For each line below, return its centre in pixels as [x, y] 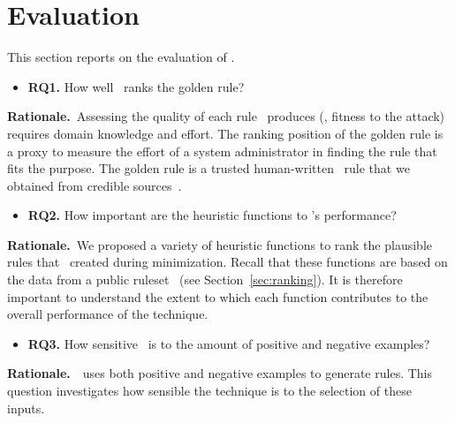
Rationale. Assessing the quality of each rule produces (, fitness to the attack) [226, 116]
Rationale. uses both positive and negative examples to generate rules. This [220, 373]
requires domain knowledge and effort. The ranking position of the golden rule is [225, 133]
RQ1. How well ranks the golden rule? [136, 86]
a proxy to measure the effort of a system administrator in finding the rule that [222, 151]
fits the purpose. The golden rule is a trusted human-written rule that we [209, 168]
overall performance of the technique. [108, 314]
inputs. [26, 408]
